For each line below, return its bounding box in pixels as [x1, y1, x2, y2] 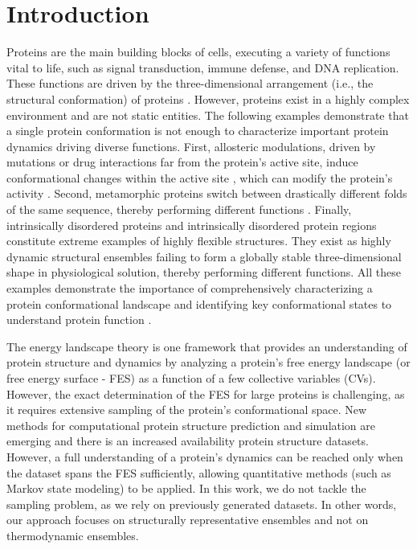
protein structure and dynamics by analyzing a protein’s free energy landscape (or [6, 354, 411, 371]
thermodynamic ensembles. [6, 526, 139, 543]
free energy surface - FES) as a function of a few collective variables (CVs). [6, 370, 376, 386]
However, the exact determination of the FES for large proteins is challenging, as [6, 385, 405, 402]
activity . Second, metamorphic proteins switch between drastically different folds [6, 185, 407, 202]
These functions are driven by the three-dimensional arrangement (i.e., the [6, 75, 374, 92]
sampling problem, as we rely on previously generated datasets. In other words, [6, 495, 397, 512]
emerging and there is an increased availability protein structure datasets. [6, 432, 369, 449]
